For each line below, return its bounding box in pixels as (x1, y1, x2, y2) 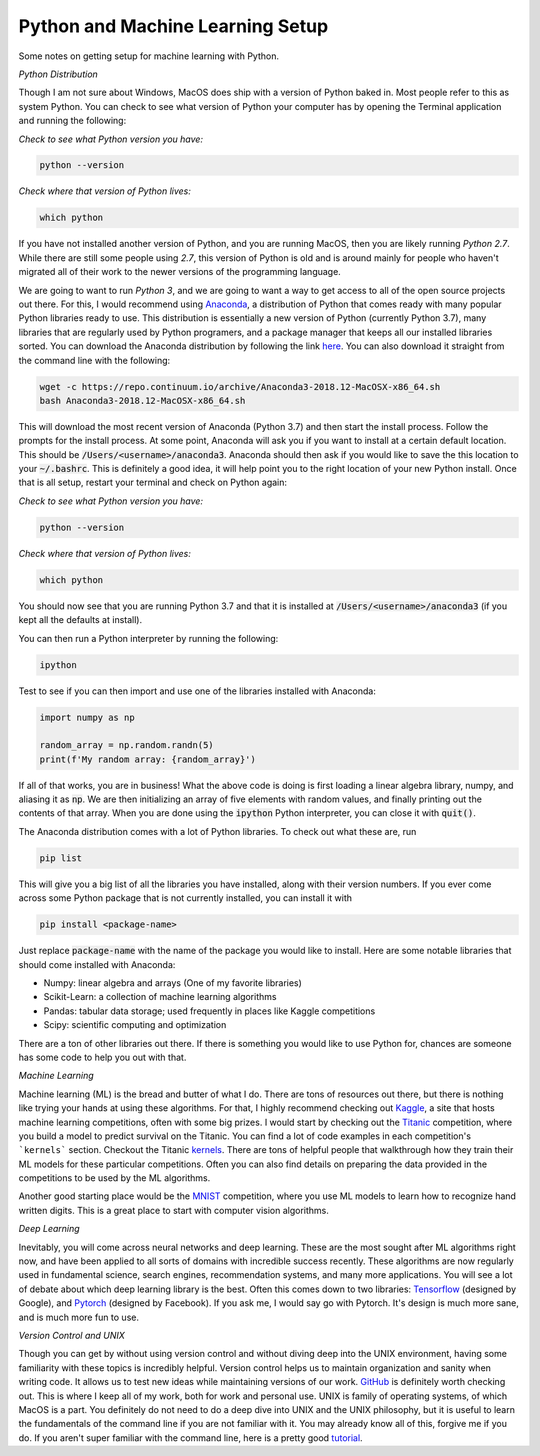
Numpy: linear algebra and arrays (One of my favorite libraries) (43, 976, 302, 989)
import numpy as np (39, 711, 135, 723)
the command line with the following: (18, 354, 171, 366)
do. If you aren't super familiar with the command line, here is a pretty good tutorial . (18, 1431, 364, 1444)
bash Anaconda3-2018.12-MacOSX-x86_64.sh (39, 395, 246, 406)
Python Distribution (18, 68, 99, 80)
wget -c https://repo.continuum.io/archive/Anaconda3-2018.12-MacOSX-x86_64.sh (39, 381, 441, 392)
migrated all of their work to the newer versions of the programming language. (18, 266, 342, 278)
